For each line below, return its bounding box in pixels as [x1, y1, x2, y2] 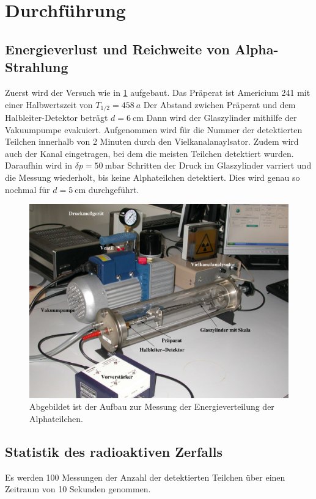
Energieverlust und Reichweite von [5, 39, 230, 58]
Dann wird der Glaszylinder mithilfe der [146, 111, 297, 124]
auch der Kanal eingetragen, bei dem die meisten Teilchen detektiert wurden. [5, 147, 294, 159]
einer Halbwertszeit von [5, 98, 93, 111]
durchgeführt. [88, 183, 139, 195]
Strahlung [5, 57, 68, 76]
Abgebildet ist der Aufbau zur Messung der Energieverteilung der [29, 400, 274, 413]
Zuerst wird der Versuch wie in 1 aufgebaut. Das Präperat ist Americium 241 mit [5, 86, 310, 98]
